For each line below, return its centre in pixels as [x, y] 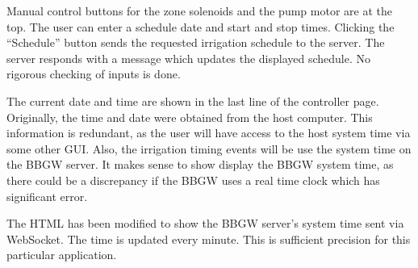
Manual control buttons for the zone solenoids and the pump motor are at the [199, 10]
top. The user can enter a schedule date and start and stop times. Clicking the [201, 26]
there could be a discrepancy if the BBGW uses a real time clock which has [193, 180]
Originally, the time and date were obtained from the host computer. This [190, 117]
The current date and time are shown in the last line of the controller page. [193, 100]
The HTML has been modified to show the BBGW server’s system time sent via [205, 223]
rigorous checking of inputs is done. [94, 74]
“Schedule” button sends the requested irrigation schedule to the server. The [196, 42]
